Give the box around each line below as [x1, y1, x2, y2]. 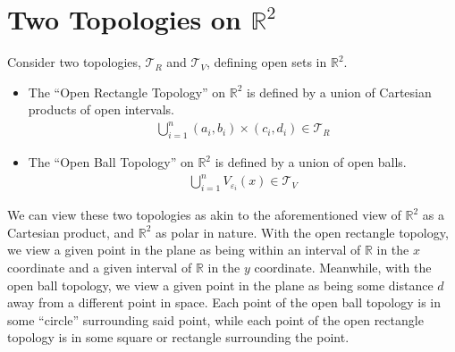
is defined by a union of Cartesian [247, 82, 432, 101]
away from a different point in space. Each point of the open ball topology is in [7, 293, 442, 312]
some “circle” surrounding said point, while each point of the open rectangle [7, 310, 424, 329]
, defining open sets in [206, 53, 327, 71]
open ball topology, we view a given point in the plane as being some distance [7, 275, 434, 294]
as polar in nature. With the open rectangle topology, [156, 222, 449, 241]
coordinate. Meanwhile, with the [254, 257, 432, 276]
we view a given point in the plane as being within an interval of [7, 240, 361, 259]
